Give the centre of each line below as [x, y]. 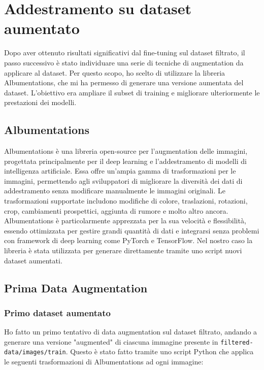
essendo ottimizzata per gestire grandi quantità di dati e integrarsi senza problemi [132, 230]
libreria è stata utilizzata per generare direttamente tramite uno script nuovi [123, 250]
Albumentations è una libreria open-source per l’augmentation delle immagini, [126, 151]
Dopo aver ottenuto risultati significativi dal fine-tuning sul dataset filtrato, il [125, 53]
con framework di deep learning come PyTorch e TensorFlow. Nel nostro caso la [128, 240]
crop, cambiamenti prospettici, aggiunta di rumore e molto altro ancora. [116, 210]
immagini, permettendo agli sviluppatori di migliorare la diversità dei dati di [123, 180]
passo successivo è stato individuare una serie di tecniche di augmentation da [124, 62]
